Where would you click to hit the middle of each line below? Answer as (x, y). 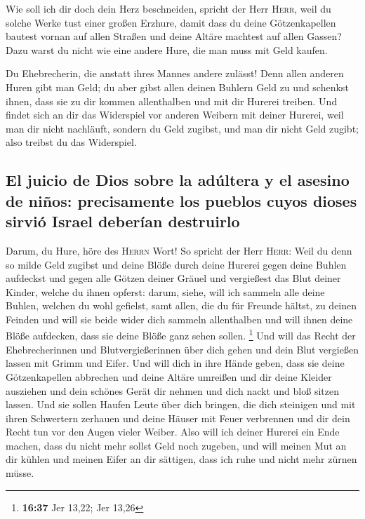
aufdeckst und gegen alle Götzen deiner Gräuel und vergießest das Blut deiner (173, 278)
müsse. (20, 473)
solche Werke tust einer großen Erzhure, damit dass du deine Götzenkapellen (171, 22)
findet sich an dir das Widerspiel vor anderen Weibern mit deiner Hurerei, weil (175, 115)
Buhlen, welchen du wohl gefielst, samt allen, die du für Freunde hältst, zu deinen (181, 305)
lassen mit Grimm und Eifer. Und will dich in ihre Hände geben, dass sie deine (175, 363)
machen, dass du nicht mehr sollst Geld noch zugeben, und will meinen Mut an (176, 445)
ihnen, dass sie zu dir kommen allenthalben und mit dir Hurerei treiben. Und (172, 101)
